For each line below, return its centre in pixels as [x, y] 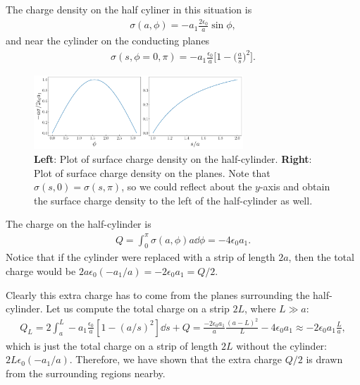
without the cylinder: [281, 345]
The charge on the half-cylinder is [79, 224]
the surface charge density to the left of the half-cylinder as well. [173, 200]
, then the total [321, 257]
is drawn [324, 359]
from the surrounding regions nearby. [86, 373]
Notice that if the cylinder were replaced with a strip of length [141, 257]
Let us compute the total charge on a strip [138, 308]
